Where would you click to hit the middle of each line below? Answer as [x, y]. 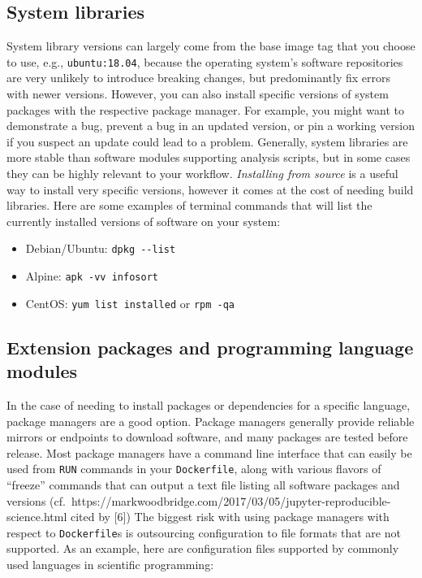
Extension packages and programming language [210, 347]
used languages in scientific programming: [110, 565]
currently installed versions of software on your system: [144, 221]
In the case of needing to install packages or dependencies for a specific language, [209, 404]
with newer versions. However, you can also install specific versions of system [198, 94]
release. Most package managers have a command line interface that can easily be [209, 452]
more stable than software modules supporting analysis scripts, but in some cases [209, 157]
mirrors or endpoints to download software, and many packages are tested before [207, 437]
